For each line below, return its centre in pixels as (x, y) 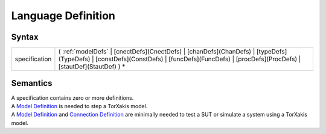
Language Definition (63, 16)
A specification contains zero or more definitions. (72, 98)
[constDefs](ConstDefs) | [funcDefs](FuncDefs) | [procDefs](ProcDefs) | (198, 59)
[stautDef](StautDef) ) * (92, 67)
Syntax (25, 37)
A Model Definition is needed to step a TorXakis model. (79, 106)
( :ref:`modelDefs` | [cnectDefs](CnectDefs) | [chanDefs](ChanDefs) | (157, 52)
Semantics (32, 83)
